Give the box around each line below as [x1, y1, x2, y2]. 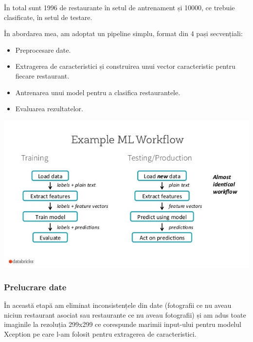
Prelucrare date [4, 281, 67, 293]
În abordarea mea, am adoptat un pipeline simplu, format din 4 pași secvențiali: [4, 28, 243, 39]
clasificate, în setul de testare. [4, 12, 92, 22]
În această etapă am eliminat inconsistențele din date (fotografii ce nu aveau [4, 300, 232, 310]
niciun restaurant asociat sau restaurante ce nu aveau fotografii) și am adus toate [4, 309, 246, 320]
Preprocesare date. [15, 44, 71, 55]
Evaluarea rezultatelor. [15, 103, 83, 114]
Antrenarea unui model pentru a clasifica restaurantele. [15, 87, 181, 97]
